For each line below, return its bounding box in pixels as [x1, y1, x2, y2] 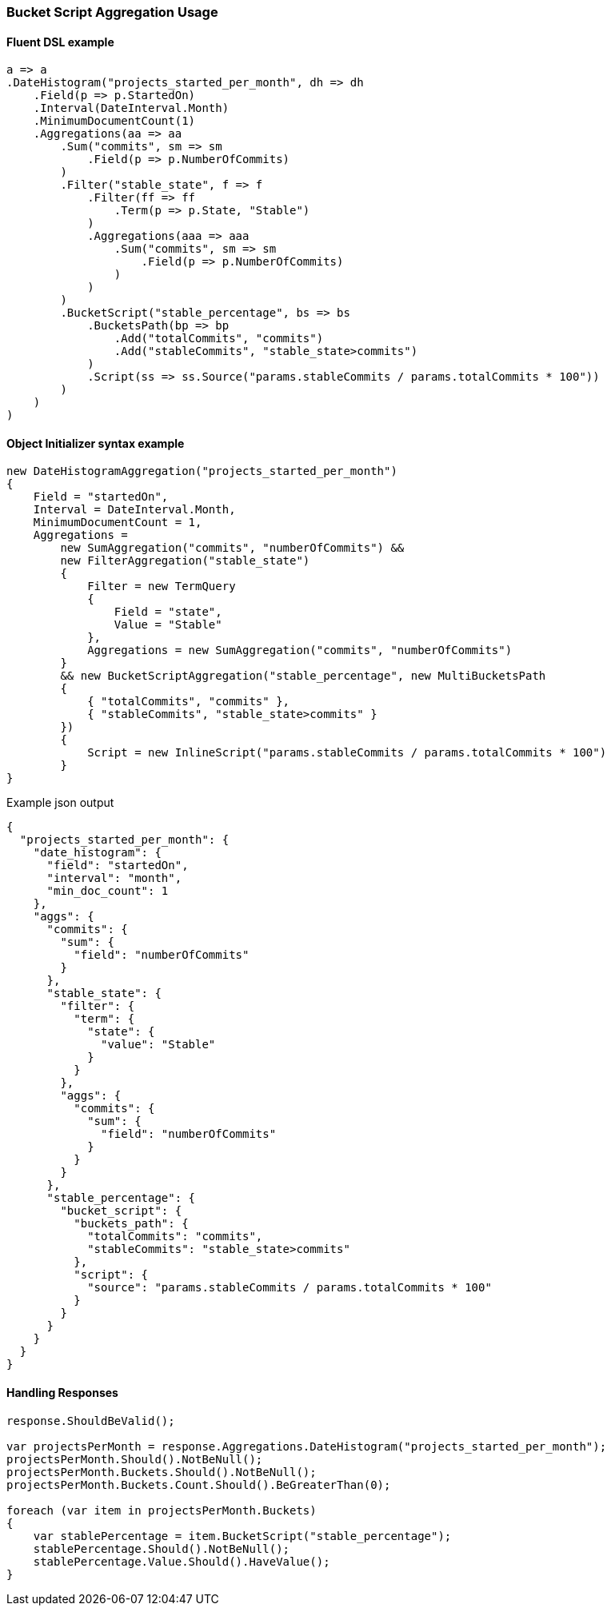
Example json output [6, 796, 114, 810]
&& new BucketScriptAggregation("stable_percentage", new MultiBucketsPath [60, 669, 546, 683]
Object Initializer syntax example [6, 436, 185, 450]
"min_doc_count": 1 [46, 884, 169, 898]
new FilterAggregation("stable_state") [60, 554, 310, 568]
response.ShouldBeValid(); [6, 1414, 175, 1427]
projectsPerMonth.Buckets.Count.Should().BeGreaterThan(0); [6, 1478, 391, 1491]
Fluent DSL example [6, 34, 114, 49]
